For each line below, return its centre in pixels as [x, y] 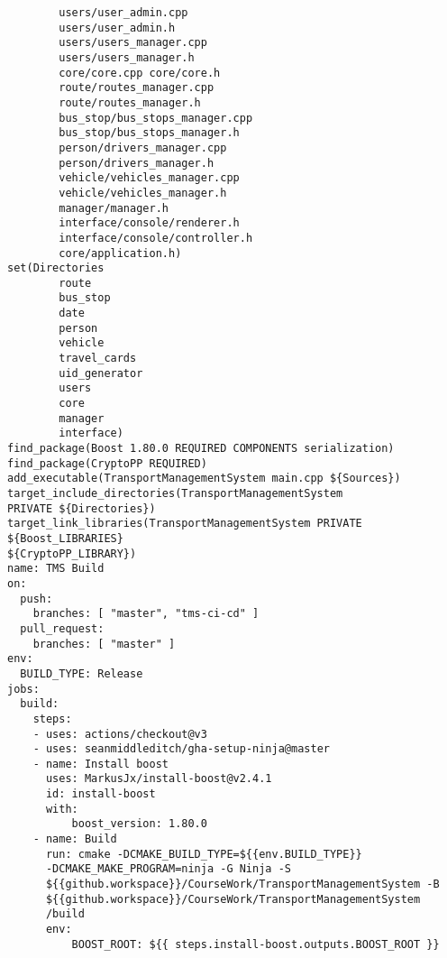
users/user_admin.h [117, 28]
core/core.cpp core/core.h [140, 73]
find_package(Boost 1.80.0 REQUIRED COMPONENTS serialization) [201, 449]
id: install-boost [100, 794]
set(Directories [56, 268]
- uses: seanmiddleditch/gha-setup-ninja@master [181, 749]
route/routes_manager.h [130, 102]
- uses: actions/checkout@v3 [120, 734]
